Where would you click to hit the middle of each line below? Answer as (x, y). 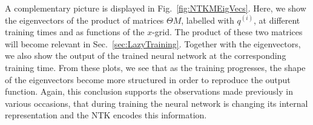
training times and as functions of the (75, 32)
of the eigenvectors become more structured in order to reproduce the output (148, 79)
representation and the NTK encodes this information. (106, 115)
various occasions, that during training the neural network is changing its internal (156, 103)
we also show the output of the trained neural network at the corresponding (146, 56)
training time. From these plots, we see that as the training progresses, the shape (155, 67)
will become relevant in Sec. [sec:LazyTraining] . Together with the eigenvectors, (153, 43)
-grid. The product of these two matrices (227, 32)
